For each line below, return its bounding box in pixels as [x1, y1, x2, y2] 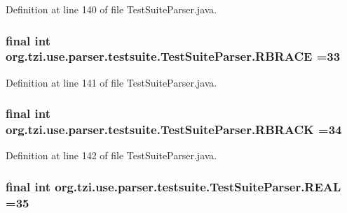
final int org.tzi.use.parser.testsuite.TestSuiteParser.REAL [6, 177, 341, 195]
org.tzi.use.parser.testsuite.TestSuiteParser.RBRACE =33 [6, 47, 341, 65]
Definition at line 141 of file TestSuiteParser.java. [6, 75, 217, 89]
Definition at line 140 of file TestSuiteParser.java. [6, 2, 217, 16]
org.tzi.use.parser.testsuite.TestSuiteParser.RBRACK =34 [6, 121, 342, 138]
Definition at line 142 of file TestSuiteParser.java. [6, 148, 217, 163]
